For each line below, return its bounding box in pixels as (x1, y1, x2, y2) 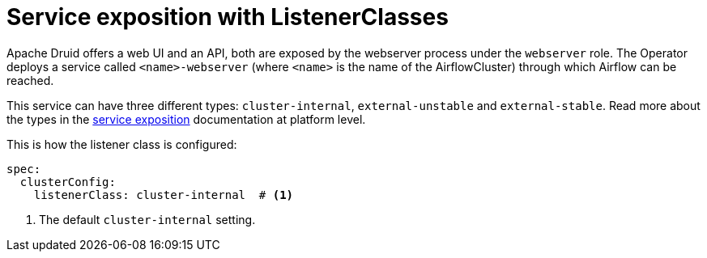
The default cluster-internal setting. (39, 212, 256, 226)
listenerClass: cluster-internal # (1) (33, 188, 294, 201)
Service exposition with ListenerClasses (6, 3, 449, 31)
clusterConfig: (19, 175, 116, 188)
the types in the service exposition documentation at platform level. (6, 112, 366, 126)
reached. (6, 73, 54, 87)
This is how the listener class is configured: (6, 137, 237, 151)
